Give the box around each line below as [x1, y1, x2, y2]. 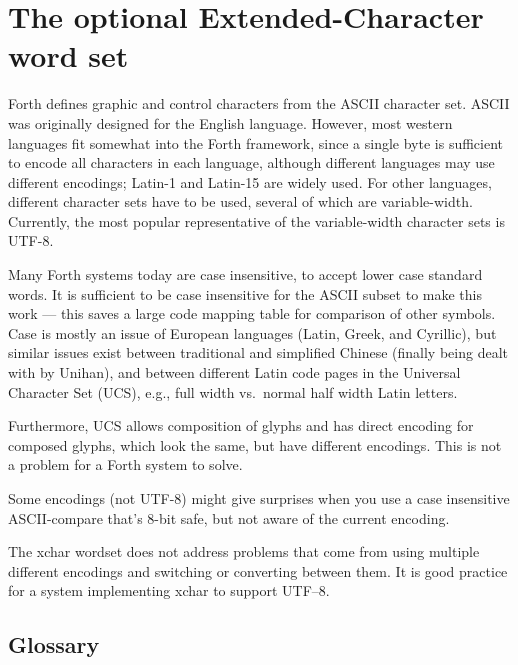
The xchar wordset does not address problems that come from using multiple [8, 541, 480, 562]
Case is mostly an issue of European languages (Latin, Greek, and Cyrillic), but [8, 322, 497, 343]
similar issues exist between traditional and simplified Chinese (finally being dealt [8, 342, 508, 363]
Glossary [8, 629, 100, 660]
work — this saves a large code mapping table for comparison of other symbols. [8, 303, 496, 324]
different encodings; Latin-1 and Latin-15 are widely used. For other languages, [8, 171, 492, 192]
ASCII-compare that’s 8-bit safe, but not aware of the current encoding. [8, 507, 450, 528]
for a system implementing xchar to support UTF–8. [8, 580, 330, 601]
